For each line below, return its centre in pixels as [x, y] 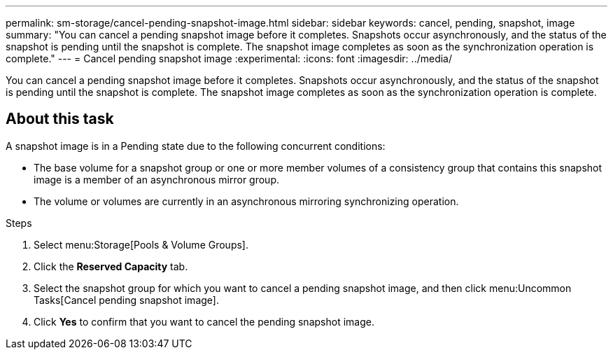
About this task [60, 119]
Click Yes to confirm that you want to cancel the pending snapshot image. [204, 321]
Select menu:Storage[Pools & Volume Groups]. [141, 244]
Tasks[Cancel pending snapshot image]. [126, 300]
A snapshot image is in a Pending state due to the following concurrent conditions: [196, 146]
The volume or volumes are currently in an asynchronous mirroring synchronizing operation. [246, 201]
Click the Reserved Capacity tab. [111, 266]
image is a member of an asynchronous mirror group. [156, 179]
